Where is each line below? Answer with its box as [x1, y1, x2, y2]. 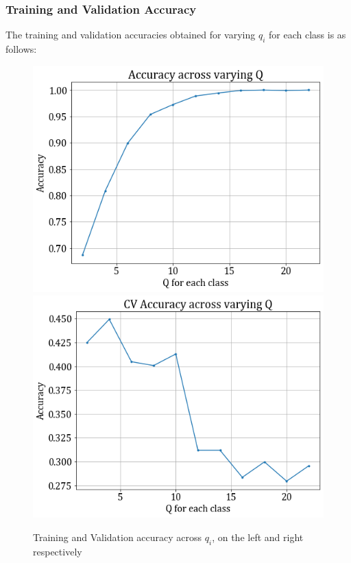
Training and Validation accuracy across [33, 529, 202, 544]
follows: [5, 42, 37, 56]
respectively [33, 544, 82, 558]
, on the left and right [212, 529, 304, 544]
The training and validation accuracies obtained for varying [5, 27, 256, 42]
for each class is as [269, 27, 346, 42]
